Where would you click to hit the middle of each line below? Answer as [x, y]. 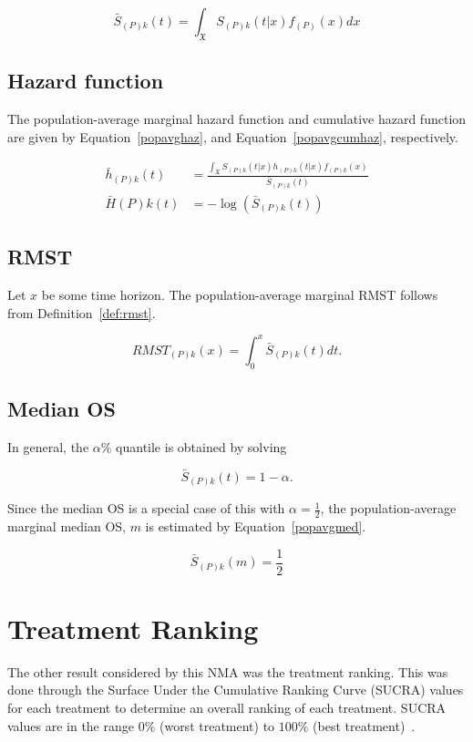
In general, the [48, 446]
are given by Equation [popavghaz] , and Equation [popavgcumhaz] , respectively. [233, 136]
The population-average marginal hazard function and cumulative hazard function [237, 119]
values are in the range [71, 725]
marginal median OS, [67, 526]
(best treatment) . [364, 725]
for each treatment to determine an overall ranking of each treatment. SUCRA [227, 707]
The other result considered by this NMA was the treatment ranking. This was [228, 671]
